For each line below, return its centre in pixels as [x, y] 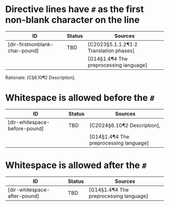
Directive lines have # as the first [75, 9]
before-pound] [26, 128]
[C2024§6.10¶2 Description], [125, 125]
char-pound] [23, 50]
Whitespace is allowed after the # [76, 166]
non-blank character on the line [72, 20]
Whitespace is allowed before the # [80, 98]
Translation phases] [111, 50]
